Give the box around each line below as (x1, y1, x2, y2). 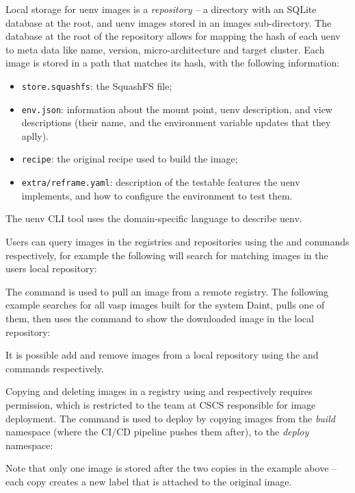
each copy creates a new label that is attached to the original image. (5, 474, 292, 488)
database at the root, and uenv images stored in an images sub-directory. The (5, 15, 332, 29)
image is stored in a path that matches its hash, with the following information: (5, 56, 340, 70)
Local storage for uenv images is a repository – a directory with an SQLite (5, 2, 317, 16)
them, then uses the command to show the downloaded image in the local (5, 311, 314, 325)
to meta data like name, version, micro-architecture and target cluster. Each (5, 42, 325, 56)
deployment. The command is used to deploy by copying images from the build (5, 411, 335, 425)
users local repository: (5, 261, 97, 276)
